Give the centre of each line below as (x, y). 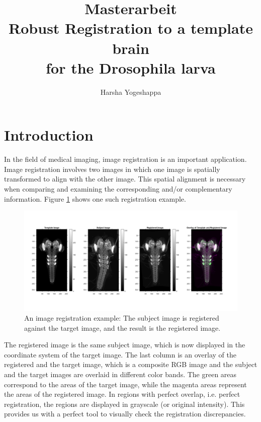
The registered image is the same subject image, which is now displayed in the (125, 345)
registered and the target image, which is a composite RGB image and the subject (131, 364)
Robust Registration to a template (131, 28)
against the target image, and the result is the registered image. (122, 327)
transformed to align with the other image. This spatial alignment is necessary (125, 179)
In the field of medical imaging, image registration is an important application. (125, 159)
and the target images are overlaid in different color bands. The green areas (120, 374)
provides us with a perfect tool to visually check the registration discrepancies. (125, 414)
